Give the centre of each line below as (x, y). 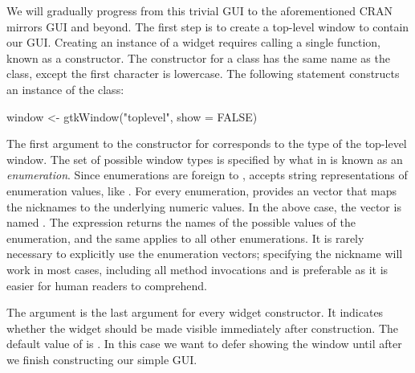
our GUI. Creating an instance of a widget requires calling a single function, (194, 42)
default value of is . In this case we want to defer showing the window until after (204, 344)
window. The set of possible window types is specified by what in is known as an (205, 159)
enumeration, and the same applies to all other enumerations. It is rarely (185, 238)
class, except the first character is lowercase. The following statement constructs (203, 74)
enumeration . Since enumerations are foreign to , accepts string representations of (207, 175)
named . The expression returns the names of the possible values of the (181, 222)
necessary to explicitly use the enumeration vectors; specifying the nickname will (205, 254)
